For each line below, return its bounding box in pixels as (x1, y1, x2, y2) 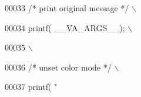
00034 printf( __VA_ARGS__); (5, 21, 125, 34)
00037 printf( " (5, 81, 58, 93)
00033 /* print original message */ (5, 2, 129, 14)
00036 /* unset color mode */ (5, 61, 112, 73)
